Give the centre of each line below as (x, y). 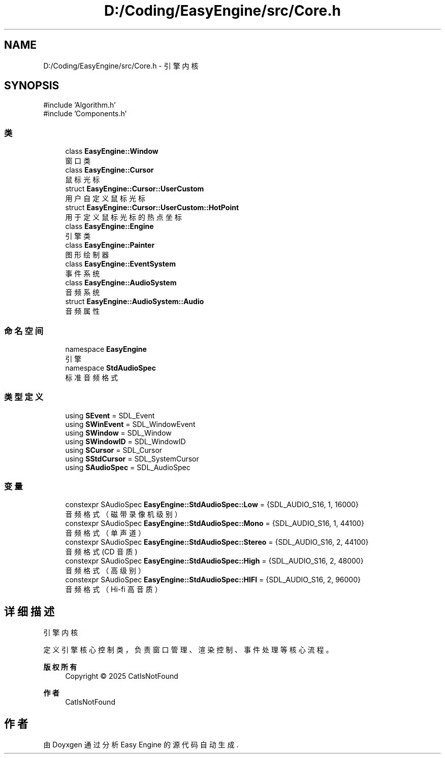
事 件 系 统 (83, 274)
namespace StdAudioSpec (110, 368)
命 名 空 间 (24, 331)
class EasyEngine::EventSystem (120, 264)
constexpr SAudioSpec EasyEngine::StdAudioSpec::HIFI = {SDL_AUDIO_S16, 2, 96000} (213, 580)
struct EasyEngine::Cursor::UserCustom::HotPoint (152, 208)
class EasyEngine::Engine (109, 226)
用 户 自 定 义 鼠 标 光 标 (105, 199)
